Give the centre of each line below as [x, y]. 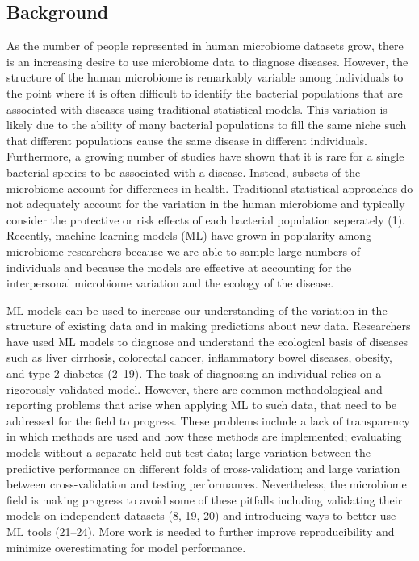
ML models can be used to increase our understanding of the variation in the [197, 310]
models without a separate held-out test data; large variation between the [189, 452]
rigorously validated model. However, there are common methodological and [195, 389]
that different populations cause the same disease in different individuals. [187, 140]
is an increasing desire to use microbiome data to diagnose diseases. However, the [207, 61]
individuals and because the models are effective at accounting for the [179, 267]
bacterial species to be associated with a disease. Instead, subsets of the [184, 172]
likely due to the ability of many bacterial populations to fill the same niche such [207, 125]
